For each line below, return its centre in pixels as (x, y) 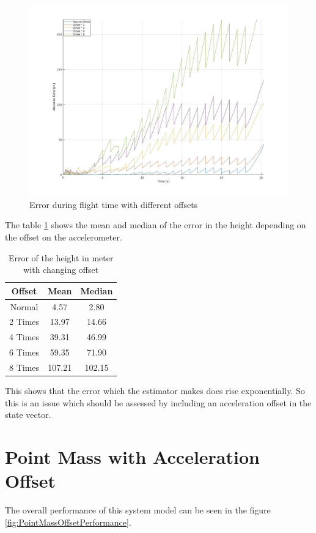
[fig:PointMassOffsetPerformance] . (68, 522)
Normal (24, 306)
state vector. (28, 415)
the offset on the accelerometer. (64, 237)
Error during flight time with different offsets (114, 204)
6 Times (24, 352)
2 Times (24, 322)
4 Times (24, 337)
